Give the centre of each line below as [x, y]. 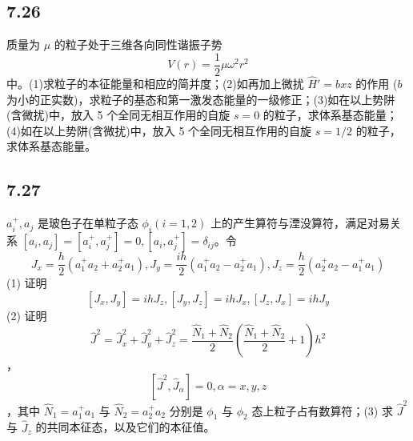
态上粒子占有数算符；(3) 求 [322, 410]
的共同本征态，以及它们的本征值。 [125, 427]
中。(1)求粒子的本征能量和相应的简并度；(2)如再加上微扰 [155, 84]
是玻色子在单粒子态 [88, 223]
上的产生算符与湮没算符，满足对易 [301, 223]
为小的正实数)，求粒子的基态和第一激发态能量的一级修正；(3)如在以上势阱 [201, 99]
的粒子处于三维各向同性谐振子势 [138, 44]
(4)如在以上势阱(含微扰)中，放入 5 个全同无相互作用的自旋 [159, 130]
